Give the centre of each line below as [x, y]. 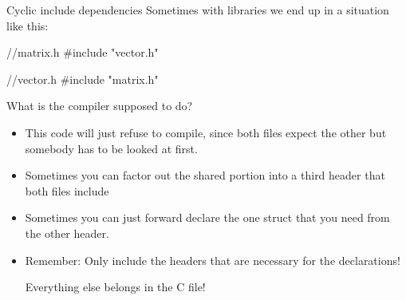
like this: [28, 25]
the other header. [67, 233]
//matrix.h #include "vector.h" [83, 52]
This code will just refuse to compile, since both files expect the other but [206, 132]
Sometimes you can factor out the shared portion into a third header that [205, 175]
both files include [67, 190]
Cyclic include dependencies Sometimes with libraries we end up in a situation [198, 10]
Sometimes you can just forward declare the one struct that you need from [207, 217]
